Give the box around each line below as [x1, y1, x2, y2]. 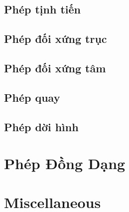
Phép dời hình [4, 119, 79, 134]
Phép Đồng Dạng [4, 153, 126, 174]
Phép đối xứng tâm [4, 60, 106, 75]
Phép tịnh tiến [4, 1, 81, 17]
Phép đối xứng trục [4, 31, 107, 46]
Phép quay [4, 89, 60, 105]
